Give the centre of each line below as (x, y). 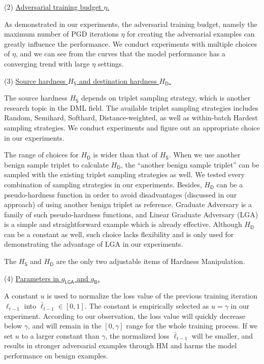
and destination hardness (118, 80)
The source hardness (36, 98)
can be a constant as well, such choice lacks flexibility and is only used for (119, 234)
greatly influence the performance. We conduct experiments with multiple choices (131, 43)
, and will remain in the (64, 326)
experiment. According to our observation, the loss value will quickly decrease (125, 316)
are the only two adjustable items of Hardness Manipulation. (151, 261)
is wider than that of (125, 155)
